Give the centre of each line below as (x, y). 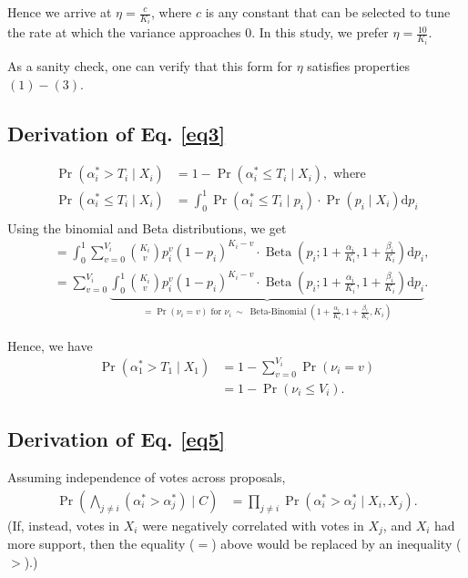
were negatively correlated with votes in (253, 525)
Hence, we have (50, 345)
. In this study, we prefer (320, 32)
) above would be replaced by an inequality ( (336, 544)
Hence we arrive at (60, 12)
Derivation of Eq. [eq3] (117, 133)
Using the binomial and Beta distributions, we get (147, 227)
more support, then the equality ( (101, 544)
